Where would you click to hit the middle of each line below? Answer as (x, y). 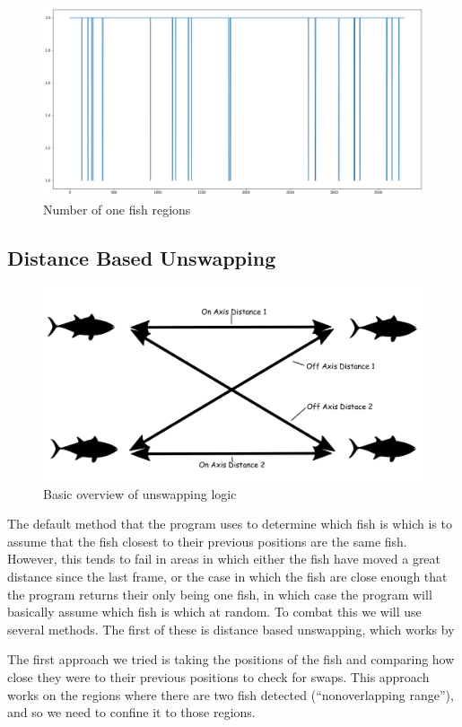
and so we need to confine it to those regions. (131, 712)
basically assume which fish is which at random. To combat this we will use (214, 612)
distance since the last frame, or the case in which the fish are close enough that (227, 577)
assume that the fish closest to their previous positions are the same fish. (207, 541)
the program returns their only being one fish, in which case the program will (220, 594)
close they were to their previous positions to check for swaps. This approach (218, 677)
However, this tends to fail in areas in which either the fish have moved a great (224, 559)
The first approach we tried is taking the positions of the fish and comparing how (231, 659)
